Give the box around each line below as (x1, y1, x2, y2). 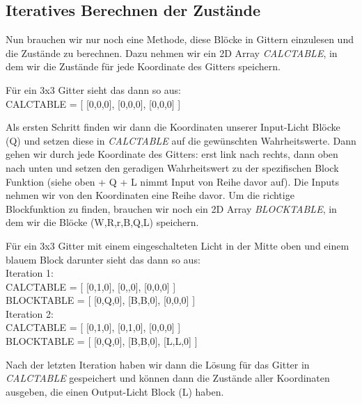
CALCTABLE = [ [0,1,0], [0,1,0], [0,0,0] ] (6, 320, 181, 334)
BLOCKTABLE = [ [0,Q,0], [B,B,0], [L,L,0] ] (6, 334, 198, 348)
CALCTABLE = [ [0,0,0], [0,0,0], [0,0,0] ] (6, 96, 181, 111)
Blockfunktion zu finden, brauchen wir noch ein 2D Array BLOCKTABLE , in (6, 201, 337, 216)
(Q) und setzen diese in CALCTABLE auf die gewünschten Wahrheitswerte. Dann (6, 133, 356, 147)
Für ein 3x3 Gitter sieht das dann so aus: (6, 82, 181, 97)
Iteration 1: (6, 266, 54, 280)
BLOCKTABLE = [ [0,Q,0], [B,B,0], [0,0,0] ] (6, 293, 196, 307)
